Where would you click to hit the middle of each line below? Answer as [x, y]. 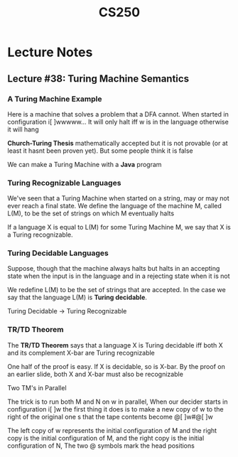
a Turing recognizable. [40, 235]
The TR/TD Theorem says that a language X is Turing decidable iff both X [115, 345]
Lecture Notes [50, 52]
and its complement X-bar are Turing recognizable [81, 353]
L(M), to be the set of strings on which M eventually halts [91, 213]
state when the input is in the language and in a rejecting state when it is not [119, 276]
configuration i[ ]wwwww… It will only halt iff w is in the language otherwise [118, 122]
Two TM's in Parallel [37, 387]
